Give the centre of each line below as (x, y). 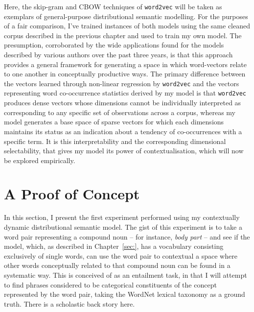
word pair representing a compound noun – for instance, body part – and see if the (127, 236)
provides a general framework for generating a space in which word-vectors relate (125, 64)
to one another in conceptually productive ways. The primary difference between (125, 74)
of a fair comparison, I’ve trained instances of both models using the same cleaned (127, 26)
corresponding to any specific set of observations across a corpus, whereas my (120, 112)
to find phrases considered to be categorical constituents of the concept (110, 284)
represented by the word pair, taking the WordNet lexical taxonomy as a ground (125, 294)
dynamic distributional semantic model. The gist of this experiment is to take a (123, 227)
